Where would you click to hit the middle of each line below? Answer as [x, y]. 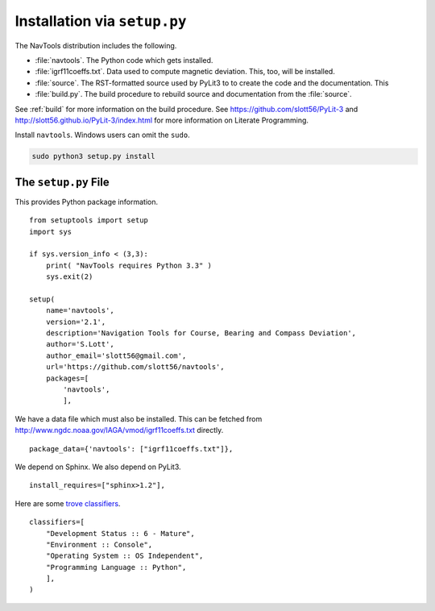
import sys [51, 231]
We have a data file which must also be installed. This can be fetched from [139, 418]
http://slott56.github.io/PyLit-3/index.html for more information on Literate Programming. [162, 120]
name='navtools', [80, 311]
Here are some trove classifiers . [68, 503]
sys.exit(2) [69, 277]
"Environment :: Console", [99, 544]
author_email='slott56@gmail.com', [116, 355]
